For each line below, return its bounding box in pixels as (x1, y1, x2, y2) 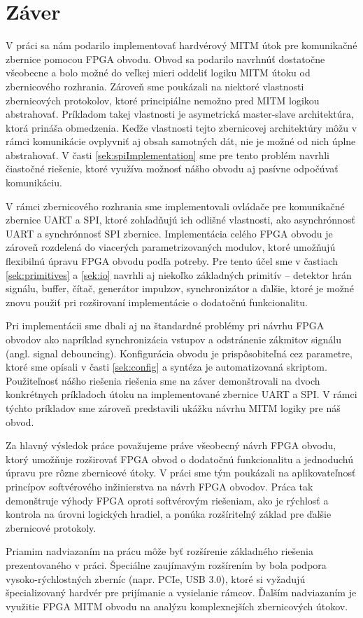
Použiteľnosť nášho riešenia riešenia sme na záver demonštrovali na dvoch (6, 373, 320, 387)
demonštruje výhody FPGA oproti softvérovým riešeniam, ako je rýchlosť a (6, 493, 329, 507)
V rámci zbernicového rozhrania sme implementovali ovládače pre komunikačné (6, 198, 345, 213)
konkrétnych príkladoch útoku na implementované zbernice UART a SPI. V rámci (6, 387, 357, 401)
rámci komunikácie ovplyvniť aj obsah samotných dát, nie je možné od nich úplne (6, 134, 356, 149)
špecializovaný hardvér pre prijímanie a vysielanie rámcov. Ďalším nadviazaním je (6, 585, 357, 600)
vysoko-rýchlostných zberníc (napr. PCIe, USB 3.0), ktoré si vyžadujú (6, 571, 306, 586)
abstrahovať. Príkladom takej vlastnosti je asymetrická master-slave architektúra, (6, 107, 354, 121)
